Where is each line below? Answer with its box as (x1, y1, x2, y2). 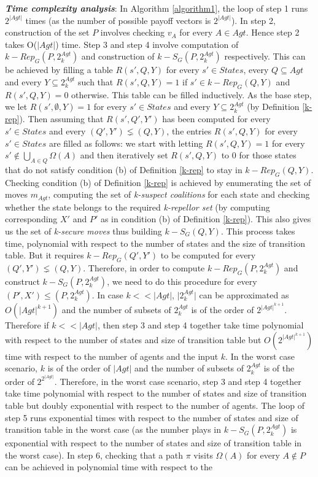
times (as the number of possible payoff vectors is (25, 14, 211, 26)
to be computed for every (160, 249, 256, 262)
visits (193, 448, 213, 461)
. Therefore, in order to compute (83, 261, 205, 274)
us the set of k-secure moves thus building (5, 224, 162, 237)
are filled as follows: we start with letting (48, 136, 203, 149)
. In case (91, 288, 123, 301)
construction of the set (5, 26, 90, 39)
